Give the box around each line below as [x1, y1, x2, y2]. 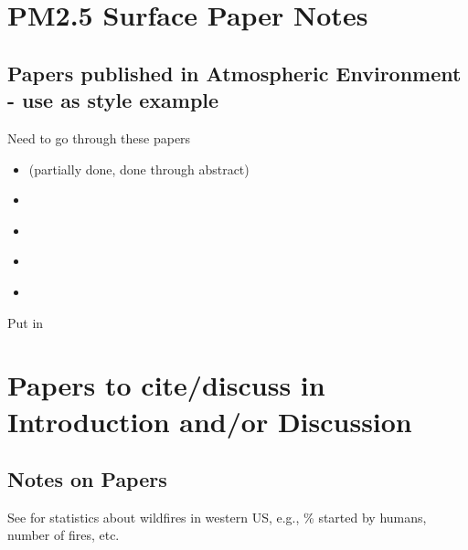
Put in [7, 312, 44, 332]
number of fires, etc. [7, 525, 120, 545]
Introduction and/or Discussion [7, 402, 412, 439]
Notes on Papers [7, 465, 167, 493]
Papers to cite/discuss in [7, 366, 325, 404]
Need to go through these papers [7, 128, 191, 147]
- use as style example [7, 86, 219, 114]
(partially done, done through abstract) [28, 159, 250, 178]
